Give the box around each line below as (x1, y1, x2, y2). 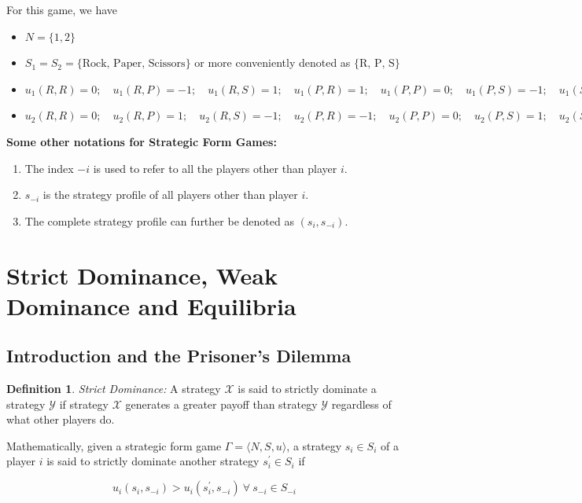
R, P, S (359, 58, 395, 70)
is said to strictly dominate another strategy (46, 453, 260, 469)
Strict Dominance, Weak (6, 259, 278, 291)
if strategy (59, 395, 109, 412)
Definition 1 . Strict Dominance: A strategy (6, 380, 221, 397)
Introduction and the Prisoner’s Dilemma (6, 343, 352, 368)
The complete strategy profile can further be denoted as (24, 212, 294, 229)
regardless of (331, 395, 392, 412)
